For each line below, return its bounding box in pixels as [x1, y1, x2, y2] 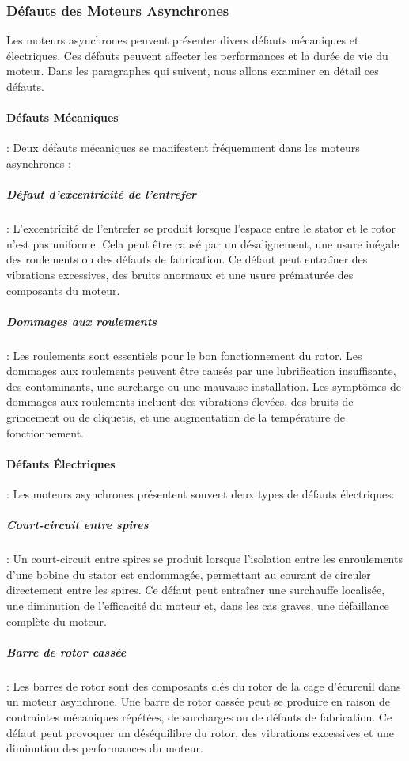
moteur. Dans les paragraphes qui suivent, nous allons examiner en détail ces [6, 62, 379, 79]
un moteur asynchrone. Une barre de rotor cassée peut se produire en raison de [6, 693, 390, 710]
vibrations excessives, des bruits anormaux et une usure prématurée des [6, 266, 354, 282]
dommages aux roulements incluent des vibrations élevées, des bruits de [6, 393, 354, 410]
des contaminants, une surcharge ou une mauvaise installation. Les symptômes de [6, 377, 402, 394]
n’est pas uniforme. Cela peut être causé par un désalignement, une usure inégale [6, 235, 400, 252]
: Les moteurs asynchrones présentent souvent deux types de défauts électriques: [6, 486, 395, 502]
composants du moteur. [6, 282, 120, 298]
